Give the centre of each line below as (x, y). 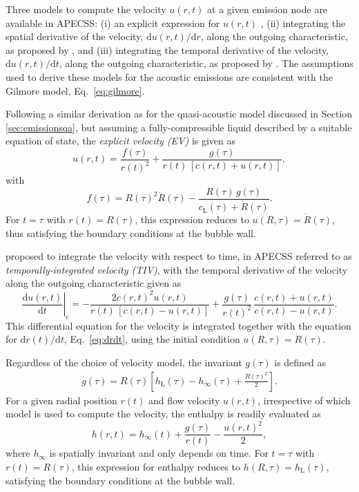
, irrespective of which (304, 400)
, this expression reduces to (192, 219)
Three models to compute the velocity (86, 9)
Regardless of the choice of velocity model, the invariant (124, 362)
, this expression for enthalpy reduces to (156, 466)
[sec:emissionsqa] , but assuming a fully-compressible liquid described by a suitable (179, 127)
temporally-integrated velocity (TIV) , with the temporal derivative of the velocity (177, 269)
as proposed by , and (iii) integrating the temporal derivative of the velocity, (167, 49)
